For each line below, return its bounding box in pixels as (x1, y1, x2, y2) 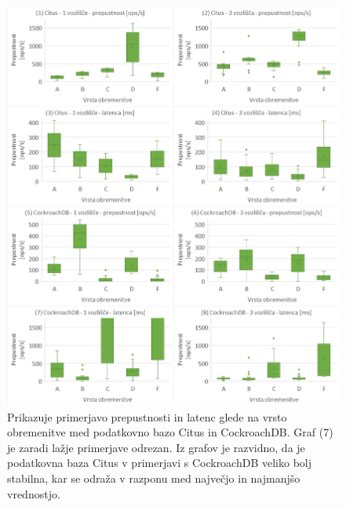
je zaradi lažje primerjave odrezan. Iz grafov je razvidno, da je (7, 439, 305, 455)
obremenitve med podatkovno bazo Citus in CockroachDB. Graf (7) (7, 424, 333, 440)
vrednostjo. (7, 485, 60, 502)
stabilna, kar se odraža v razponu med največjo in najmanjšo (7, 469, 300, 486)
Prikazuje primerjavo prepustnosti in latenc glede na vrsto (7, 408, 287, 425)
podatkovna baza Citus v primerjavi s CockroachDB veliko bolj (7, 454, 312, 471)
